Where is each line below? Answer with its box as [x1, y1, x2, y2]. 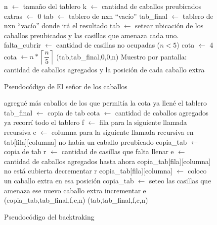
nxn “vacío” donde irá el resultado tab [4, 20, 120, 31]
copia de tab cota [47, 107, 100, 117]
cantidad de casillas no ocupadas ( [56, 40, 160, 50]
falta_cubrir [4, 40, 41, 50]
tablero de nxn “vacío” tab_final [69, 10, 168, 21]
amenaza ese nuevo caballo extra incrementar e [4, 185, 146, 195]
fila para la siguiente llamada [99, 117, 187, 127]
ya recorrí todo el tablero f [4, 117, 84, 127]
